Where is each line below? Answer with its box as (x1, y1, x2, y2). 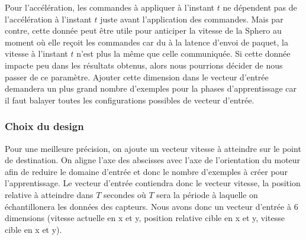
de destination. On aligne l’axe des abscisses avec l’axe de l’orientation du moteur (5, 154, 301, 166)
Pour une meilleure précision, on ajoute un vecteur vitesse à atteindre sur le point (5, 142, 301, 154)
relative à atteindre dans (5, 188, 94, 200)
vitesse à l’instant (5, 47, 68, 60)
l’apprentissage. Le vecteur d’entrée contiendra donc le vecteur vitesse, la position (5, 177, 301, 189)
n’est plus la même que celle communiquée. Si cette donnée (76, 47, 291, 60)
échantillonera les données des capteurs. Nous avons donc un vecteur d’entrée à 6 (5, 200, 298, 212)
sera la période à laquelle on (156, 188, 258, 200)
